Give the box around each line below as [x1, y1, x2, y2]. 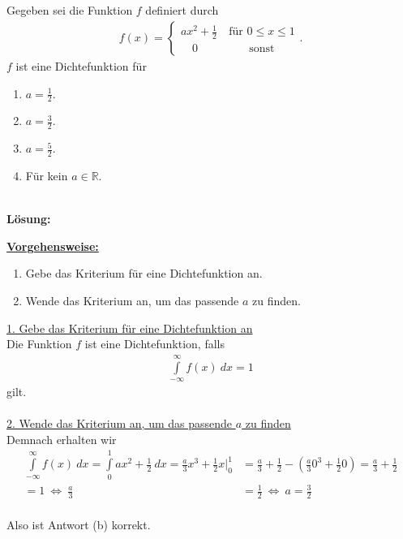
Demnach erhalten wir [6, 430, 117, 447]
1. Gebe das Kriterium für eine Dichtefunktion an [6, 319, 253, 336]
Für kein [25, 167, 68, 184]
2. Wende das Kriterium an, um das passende [6, 415, 233, 432]
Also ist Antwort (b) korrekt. [6, 515, 151, 533]
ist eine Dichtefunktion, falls [84, 335, 225, 352]
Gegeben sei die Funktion [6, 2, 133, 19]
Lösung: [6, 210, 51, 227]
